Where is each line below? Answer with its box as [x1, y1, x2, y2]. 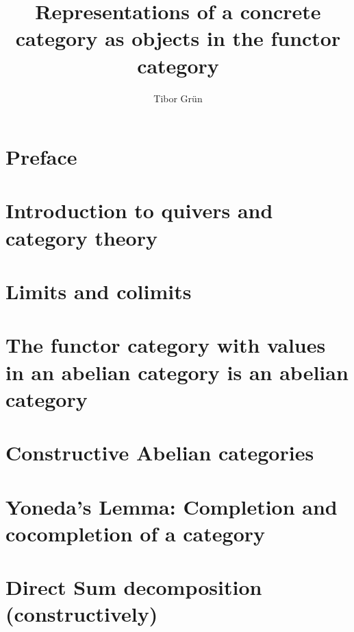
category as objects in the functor [15, 24, 341, 52]
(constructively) [5, 600, 158, 628]
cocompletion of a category [5, 519, 266, 547]
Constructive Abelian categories [5, 438, 314, 467]
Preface [5, 143, 77, 171]
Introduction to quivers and [5, 196, 273, 224]
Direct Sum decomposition [5, 573, 262, 601]
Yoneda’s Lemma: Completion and [5, 492, 338, 520]
